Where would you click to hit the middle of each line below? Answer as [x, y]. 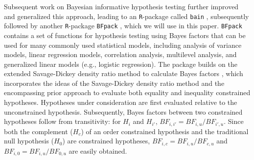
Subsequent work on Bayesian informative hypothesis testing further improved [121, 6]
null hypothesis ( [29, 141]
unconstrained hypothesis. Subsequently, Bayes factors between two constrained [123, 111]
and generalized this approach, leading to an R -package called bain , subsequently [127, 16]
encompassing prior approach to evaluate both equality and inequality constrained [127, 92]
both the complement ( [38, 131]
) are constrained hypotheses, [106, 141]
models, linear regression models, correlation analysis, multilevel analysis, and [120, 54]
